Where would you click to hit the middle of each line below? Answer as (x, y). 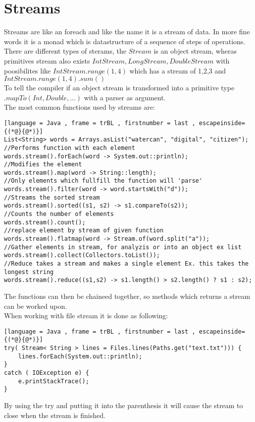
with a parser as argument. (125, 97)
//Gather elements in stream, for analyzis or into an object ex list (123, 247)
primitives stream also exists (47, 60)
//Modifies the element (43, 165)
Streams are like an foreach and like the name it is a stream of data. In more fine (127, 32)
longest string (29, 272)
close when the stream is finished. (55, 415)
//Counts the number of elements (59, 214)
